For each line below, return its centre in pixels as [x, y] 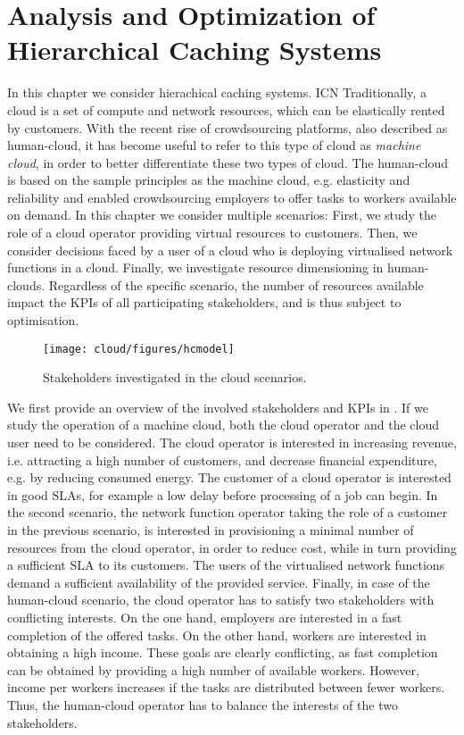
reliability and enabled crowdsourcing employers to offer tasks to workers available [232, 197]
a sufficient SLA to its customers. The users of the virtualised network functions [226, 565]
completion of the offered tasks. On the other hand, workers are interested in [217, 635]
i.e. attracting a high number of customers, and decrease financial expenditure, [222, 459]
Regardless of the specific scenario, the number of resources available [236, 284]
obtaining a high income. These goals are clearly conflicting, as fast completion [223, 652]
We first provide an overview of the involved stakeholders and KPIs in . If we [218, 407]
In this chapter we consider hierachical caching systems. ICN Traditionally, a [217, 92]
